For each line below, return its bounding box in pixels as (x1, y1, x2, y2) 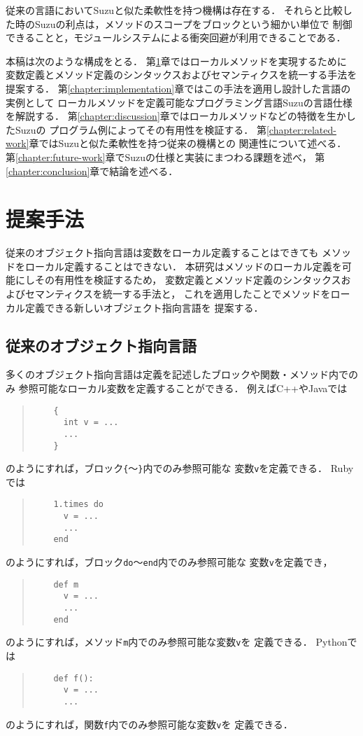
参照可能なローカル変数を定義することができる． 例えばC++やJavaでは (18, 381, 348, 396)
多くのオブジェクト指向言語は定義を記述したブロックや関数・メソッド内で (6, 367, 348, 382)
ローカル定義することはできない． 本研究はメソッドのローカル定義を (24, 258, 342, 273)
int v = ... (63, 417, 119, 428)
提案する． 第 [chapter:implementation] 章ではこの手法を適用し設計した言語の (6, 81, 351, 95)
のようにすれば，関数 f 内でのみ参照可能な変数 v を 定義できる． (6, 716, 293, 731)
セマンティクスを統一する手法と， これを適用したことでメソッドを (24, 286, 331, 301)
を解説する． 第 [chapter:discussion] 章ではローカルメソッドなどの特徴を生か (6, 109, 346, 123)
